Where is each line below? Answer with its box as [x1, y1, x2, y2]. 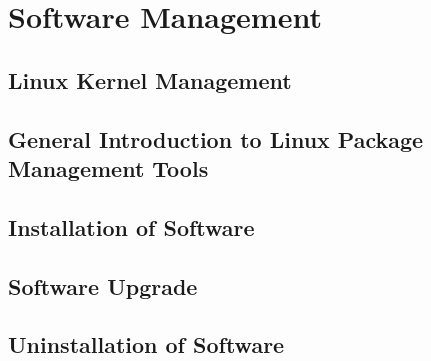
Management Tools [8, 152, 209, 183]
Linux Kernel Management [8, 64, 292, 95]
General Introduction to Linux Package [8, 123, 424, 154]
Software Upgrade [8, 270, 198, 301]
